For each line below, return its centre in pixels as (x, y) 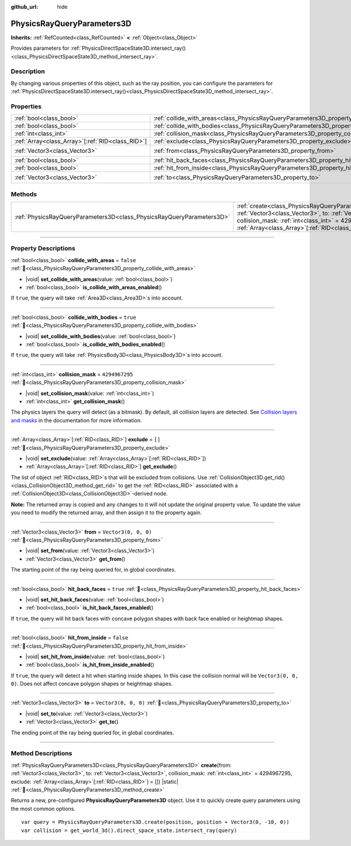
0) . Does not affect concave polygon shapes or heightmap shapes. (92, 684)
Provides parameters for (40, 48)
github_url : (24, 7)
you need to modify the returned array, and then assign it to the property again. (106, 513)
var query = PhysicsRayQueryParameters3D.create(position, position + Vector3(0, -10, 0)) (155, 822)
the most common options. (43, 809)
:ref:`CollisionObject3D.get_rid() (247, 477)
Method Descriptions (42, 754)
